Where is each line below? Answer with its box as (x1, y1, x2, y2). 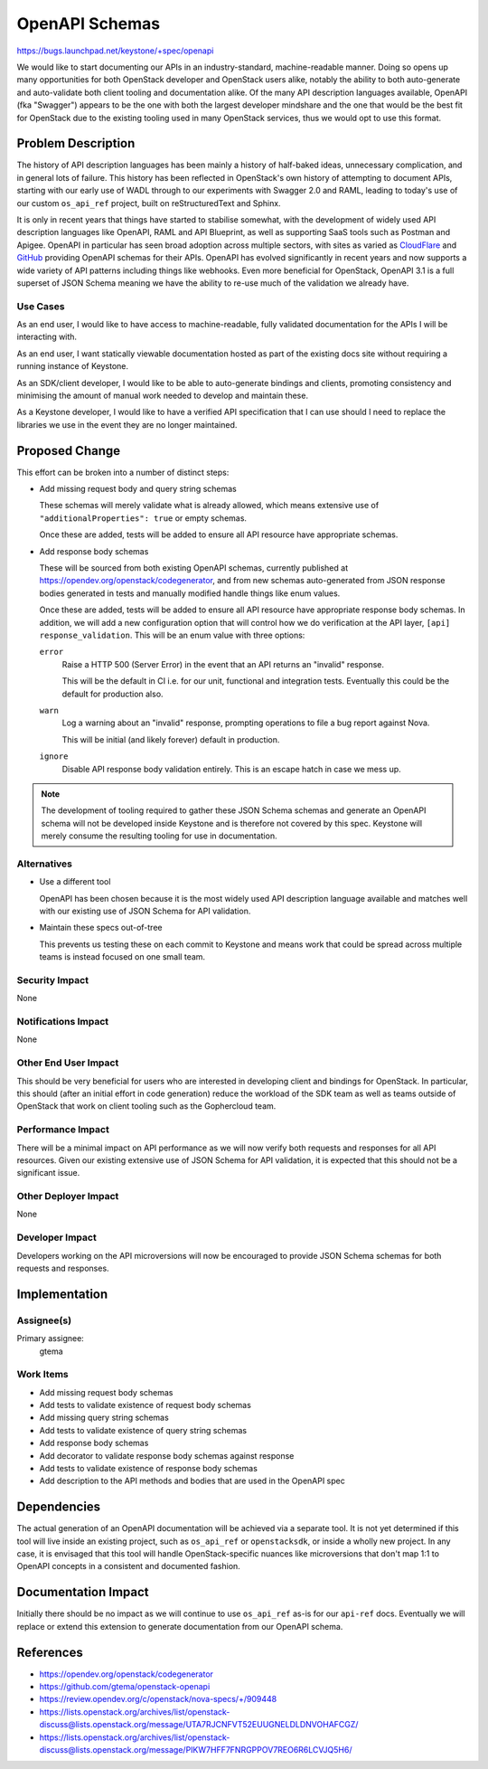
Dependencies (16, 1499, 101, 1515)
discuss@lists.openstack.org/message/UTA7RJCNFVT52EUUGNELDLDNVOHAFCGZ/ (39, 1719, 359, 1730)
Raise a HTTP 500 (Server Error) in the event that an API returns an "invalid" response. (61, 658, 384, 669)
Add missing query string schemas (39, 1412, 169, 1424)
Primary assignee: (16, 1333, 85, 1344)
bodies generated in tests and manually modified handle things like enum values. (39, 588, 341, 599)
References (16, 1644, 83, 1660)
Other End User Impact (16, 1056, 119, 1069)
